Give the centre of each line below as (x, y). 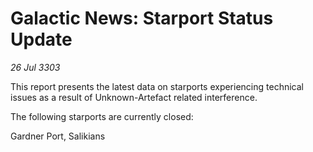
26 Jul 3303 (35, 67)
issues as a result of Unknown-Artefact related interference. (134, 97)
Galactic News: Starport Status (142, 18)
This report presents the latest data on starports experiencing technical (157, 86)
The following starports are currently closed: (102, 116)
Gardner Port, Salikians (58, 136)
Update (41, 39)
